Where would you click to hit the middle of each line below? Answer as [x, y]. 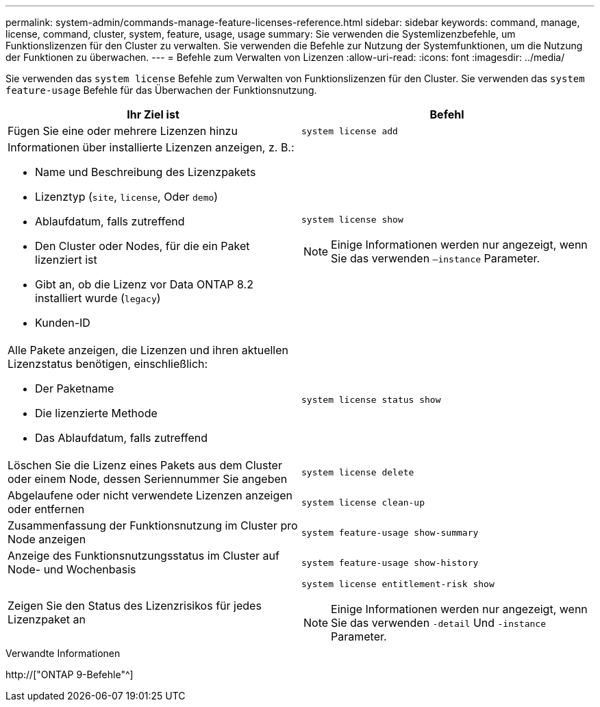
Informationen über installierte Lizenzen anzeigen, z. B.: [151, 147]
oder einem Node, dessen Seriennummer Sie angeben [148, 479]
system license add [350, 131]
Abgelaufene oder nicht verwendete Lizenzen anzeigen [150, 495]
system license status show [371, 399]
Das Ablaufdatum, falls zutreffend [121, 438]
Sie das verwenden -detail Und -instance [438, 623]
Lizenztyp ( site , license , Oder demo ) [127, 197]
